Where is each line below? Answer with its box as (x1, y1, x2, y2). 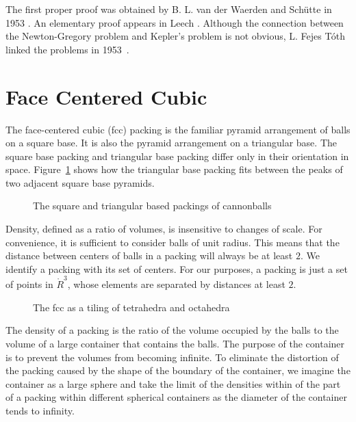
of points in (5, 277, 53, 291)
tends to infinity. (5, 403, 75, 417)
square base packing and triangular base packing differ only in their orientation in (5, 148, 349, 163)
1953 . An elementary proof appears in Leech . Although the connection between (5, 15, 344, 29)
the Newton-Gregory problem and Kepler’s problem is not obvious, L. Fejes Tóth (5, 29, 346, 43)
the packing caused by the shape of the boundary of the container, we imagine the (5, 363, 351, 378)
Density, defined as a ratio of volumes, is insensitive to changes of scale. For (5, 222, 322, 236)
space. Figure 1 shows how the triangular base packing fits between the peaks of (5, 162, 343, 176)
